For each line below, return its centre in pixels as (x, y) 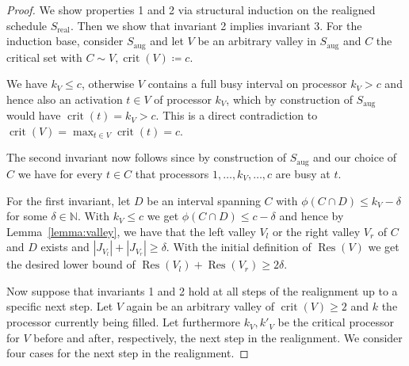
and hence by (312, 216)
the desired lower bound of (71, 264)
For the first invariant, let (69, 200)
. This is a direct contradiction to (237, 115)
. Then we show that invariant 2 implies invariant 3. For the (216, 25)
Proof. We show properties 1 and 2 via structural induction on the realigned (191, 10)
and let (167, 41)
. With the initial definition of (239, 247)
